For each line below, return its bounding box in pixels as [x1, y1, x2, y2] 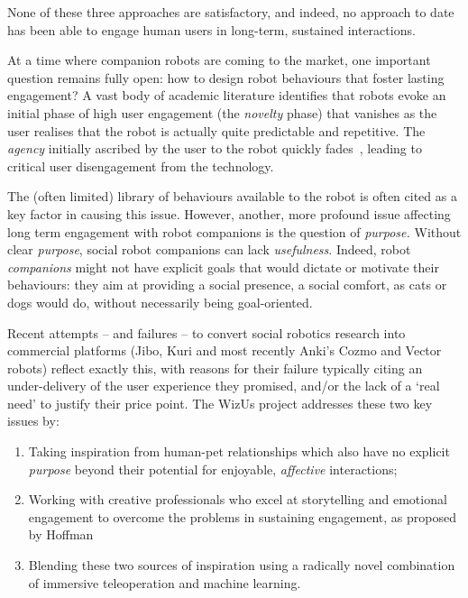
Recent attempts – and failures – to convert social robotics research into [7, 323, 406, 342]
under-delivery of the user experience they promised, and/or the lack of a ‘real [7, 376, 440, 395]
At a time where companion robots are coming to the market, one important [7, 51, 431, 69]
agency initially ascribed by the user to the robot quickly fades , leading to [7, 139, 422, 158]
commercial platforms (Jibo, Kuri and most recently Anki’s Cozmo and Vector [7, 341, 442, 360]
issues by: [7, 411, 60, 430]
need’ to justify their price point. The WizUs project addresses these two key [7, 393, 433, 412]
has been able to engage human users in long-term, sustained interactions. [7, 20, 416, 39]
